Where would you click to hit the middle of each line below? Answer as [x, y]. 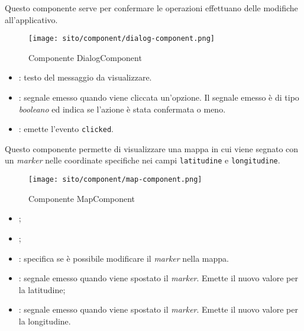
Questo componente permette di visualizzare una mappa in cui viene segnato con [152, 148]
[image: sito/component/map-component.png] [115, 180]
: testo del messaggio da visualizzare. [85, 77]
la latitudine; [42, 289]
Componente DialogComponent [85, 57]
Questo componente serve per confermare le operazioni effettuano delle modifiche [151, 8]
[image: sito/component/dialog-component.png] [122, 39]
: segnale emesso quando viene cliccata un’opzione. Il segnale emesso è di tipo [159, 97]
